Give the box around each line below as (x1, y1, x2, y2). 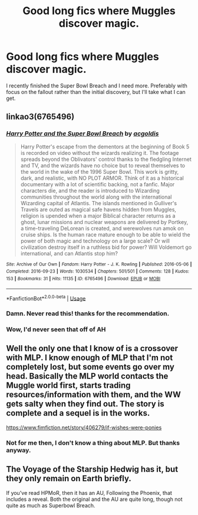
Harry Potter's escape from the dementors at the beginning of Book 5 (20, 143, 190, 150)
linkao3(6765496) (6, 112, 75, 122)
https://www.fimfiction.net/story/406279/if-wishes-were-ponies (6, 424, 162, 431)
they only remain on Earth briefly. (6, 474, 131, 484)
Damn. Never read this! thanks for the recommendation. (6, 309, 170, 318)
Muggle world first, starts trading (6, 380, 131, 391)
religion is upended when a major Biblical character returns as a (20, 212, 176, 219)
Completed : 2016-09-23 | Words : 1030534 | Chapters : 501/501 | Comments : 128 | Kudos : (6, 268, 190, 274)
